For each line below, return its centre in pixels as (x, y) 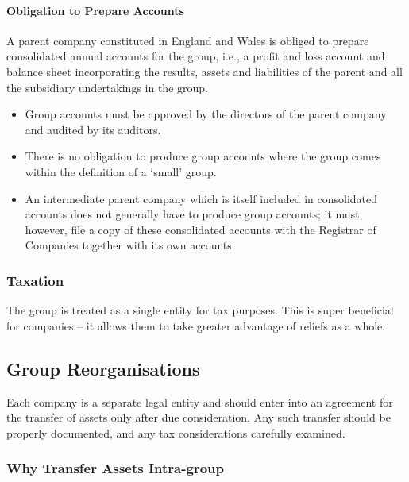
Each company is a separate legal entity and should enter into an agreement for (200, 401)
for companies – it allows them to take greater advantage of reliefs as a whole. (196, 325)
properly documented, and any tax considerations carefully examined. (176, 432)
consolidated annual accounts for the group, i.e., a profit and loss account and (196, 56)
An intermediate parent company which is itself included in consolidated (201, 198)
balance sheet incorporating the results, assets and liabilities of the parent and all (204, 71)
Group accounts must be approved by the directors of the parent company (206, 114)
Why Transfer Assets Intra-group (115, 468)
